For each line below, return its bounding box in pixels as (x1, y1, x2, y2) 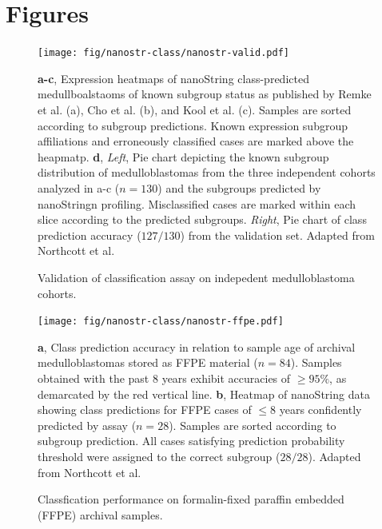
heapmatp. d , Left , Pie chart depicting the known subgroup (38, 148, 329, 165)
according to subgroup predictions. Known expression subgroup (38, 117, 348, 133)
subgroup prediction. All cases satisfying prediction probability (38, 432, 345, 449)
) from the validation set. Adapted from (180, 226, 375, 243)
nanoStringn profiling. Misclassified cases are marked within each (38, 195, 356, 212)
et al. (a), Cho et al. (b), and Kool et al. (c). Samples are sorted (38, 101, 352, 117)
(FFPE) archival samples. (38, 506, 163, 523)
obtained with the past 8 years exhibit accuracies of (38, 369, 291, 386)
